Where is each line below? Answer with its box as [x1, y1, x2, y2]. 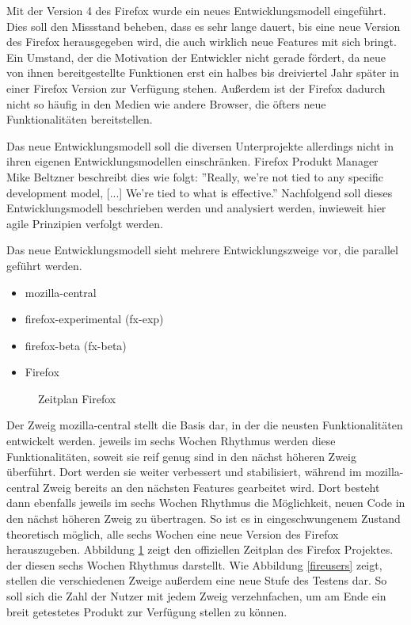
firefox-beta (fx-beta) [25, 337, 127, 353]
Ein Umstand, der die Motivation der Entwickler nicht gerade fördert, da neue [6, 48, 386, 65]
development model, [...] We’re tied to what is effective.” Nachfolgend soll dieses [6, 184, 393, 200]
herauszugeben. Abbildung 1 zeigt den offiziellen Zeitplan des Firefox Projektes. [6, 541, 394, 558]
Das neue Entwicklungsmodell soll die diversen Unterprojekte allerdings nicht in [6, 137, 394, 154]
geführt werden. [6, 257, 82, 273]
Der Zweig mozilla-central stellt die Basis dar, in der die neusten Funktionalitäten [6, 417, 403, 433]
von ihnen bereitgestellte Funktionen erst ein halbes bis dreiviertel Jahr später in [6, 64, 399, 81]
